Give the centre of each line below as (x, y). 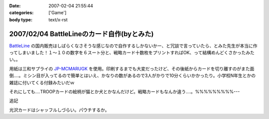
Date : (15, 6)
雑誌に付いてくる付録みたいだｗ (42, 82)
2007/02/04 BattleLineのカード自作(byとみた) (81, 34)
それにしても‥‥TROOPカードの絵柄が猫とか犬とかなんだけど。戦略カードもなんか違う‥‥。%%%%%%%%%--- (125, 92)
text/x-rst (58, 19)
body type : (21, 19)
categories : (21, 13)
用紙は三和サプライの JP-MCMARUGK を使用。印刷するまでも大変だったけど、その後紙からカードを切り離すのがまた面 (132, 68)
